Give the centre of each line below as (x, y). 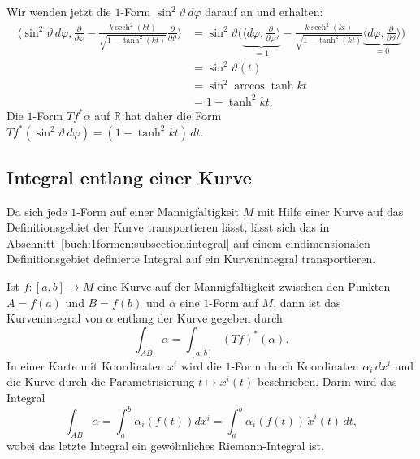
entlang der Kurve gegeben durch (200, 318)
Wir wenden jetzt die (59, 11)
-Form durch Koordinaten (295, 365)
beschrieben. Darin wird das (327, 381)
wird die (201, 365)
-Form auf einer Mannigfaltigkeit (158, 211)
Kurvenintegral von (54, 318)
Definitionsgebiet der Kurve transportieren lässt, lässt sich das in (168, 227)
